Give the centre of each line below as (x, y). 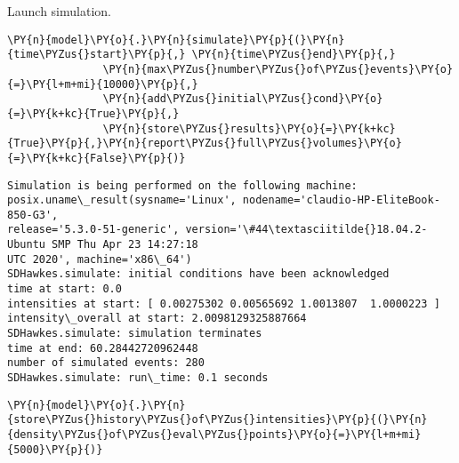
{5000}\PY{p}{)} (55, 449)
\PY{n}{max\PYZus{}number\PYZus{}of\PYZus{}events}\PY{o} (278, 69)
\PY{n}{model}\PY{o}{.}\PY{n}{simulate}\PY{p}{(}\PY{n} (176, 40)
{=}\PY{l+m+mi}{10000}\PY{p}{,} (103, 84)
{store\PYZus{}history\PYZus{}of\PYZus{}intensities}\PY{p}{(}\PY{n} (217, 420)
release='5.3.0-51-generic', (93, 230)
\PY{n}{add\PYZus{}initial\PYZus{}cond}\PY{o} (243, 99)
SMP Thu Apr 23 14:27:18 (125, 245)
